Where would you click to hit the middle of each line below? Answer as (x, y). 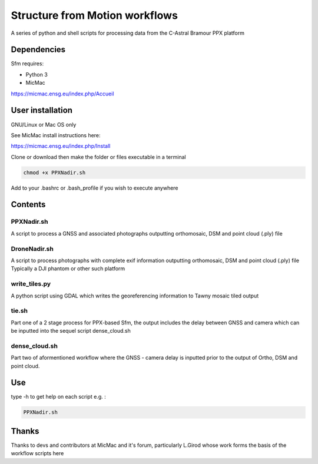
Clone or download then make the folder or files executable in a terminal (98, 157)
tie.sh (19, 311)
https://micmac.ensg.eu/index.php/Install (61, 146)
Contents (28, 205)
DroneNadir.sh (32, 248)
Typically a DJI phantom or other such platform (68, 269)
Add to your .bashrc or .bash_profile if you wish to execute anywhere (95, 188)
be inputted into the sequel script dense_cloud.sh (71, 331)
